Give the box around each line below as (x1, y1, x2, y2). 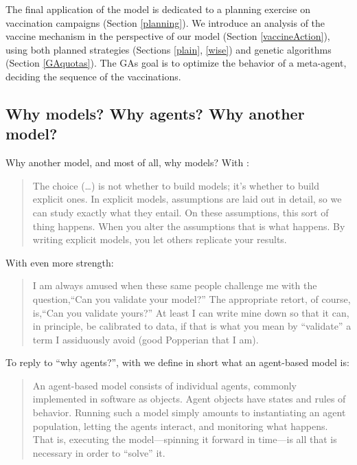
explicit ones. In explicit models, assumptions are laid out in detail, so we (32, 192, 342, 206)
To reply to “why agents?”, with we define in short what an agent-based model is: (5, 355, 349, 370)
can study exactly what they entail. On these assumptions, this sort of (32, 205, 329, 219)
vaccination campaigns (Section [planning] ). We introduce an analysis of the (5, 15, 325, 30)
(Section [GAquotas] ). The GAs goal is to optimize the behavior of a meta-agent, (5, 56, 347, 70)
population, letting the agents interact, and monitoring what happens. (32, 418, 328, 433)
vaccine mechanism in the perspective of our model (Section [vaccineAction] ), (5, 29, 330, 43)
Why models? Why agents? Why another (5, 102, 305, 124)
